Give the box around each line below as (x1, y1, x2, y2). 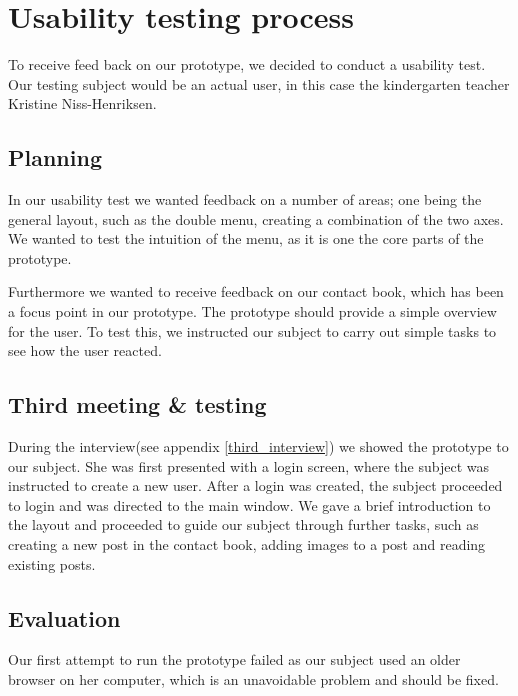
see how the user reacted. (8, 340, 162, 361)
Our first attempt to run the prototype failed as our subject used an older (8, 649, 461, 670)
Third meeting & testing (8, 389, 267, 420)
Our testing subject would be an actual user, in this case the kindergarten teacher (8, 73, 510, 94)
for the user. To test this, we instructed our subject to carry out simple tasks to (8, 320, 497, 341)
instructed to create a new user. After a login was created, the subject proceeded (8, 475, 503, 496)
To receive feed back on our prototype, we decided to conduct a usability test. (8, 54, 486, 75)
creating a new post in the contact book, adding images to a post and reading (8, 534, 486, 555)
